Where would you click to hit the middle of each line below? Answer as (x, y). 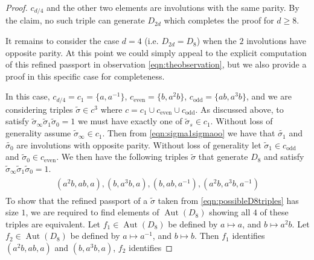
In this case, (28, 96)
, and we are (269, 96)
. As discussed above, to (239, 109)
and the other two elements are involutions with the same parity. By (173, 7)
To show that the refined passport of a (77, 200)
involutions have (277, 41)
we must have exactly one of (130, 121)
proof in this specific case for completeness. (85, 76)
